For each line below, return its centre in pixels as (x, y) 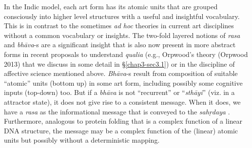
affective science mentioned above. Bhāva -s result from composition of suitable (121, 73)
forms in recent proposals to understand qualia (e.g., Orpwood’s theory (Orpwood (126, 54)
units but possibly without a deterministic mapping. (82, 140)
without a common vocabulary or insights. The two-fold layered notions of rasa (122, 35)
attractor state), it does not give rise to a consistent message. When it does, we (122, 102)
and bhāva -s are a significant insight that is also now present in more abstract (120, 45)
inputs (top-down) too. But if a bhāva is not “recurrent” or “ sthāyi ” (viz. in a (119, 92)
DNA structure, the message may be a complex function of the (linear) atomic (121, 130)
